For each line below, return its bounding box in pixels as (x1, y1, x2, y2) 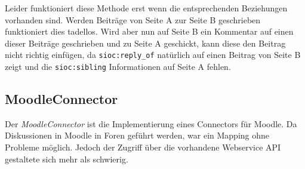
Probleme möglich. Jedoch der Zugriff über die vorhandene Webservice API (5, 141, 281, 153)
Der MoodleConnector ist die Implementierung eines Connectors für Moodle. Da (5, 117, 297, 130)
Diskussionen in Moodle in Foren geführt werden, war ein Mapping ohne (5, 129, 270, 142)
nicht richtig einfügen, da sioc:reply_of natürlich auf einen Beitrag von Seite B (5, 48, 301, 61)
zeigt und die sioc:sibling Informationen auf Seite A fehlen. (5, 60, 231, 73)
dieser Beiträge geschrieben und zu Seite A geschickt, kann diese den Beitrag (5, 36, 286, 49)
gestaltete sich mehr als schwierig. (5, 152, 128, 165)
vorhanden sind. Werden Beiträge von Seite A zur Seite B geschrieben (5, 13, 261, 26)
